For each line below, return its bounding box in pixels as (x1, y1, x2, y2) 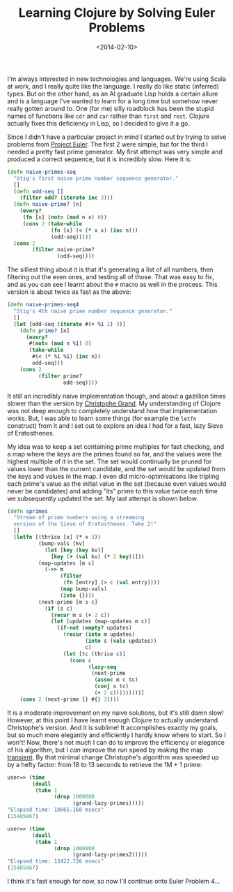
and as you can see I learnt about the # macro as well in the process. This (7, 281, 218, 289)
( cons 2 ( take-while (22, 220, 82, 228)
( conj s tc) (94, 683, 129, 690)
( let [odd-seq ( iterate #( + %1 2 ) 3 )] (13, 320, 127, 327)
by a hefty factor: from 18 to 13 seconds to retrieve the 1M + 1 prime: (7, 760, 202, 768)
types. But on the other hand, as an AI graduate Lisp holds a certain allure (7, 89, 218, 98)
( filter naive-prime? (32, 246, 95, 253)
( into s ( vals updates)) (84, 637, 157, 645)
